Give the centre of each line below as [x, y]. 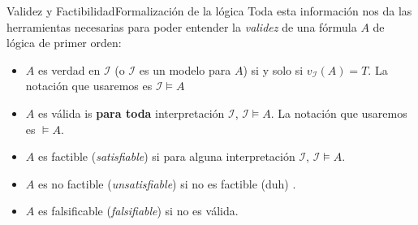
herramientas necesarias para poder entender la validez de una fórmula [182, 26]
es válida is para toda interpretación [131, 112]
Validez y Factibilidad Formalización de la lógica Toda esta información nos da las [209, 11]
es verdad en [69, 69]
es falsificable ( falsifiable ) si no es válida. [138, 211]
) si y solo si [273, 69]
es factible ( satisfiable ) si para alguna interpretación [166, 156]
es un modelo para [185, 69]
